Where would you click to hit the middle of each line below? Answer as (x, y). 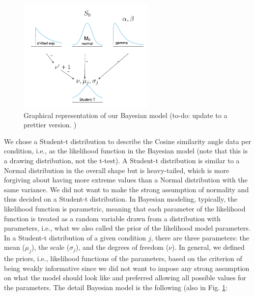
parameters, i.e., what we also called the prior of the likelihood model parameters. (127, 228)
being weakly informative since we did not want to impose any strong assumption (127, 268)
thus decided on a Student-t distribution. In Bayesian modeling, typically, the (121, 199)
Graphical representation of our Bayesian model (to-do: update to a (126, 115)
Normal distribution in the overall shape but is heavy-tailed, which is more (117, 170)
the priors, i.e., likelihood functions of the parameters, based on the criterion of (123, 258)
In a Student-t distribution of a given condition (75, 237)
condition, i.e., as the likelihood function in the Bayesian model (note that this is (126, 151)
